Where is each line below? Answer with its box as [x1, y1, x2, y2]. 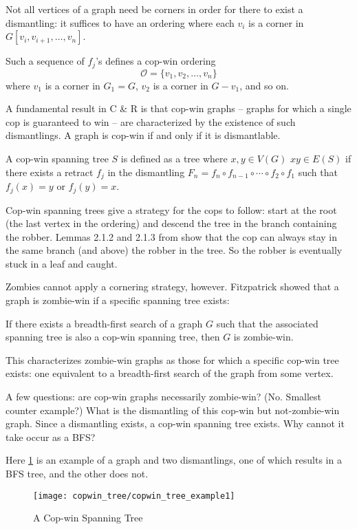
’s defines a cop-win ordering [96, 54, 216, 68]
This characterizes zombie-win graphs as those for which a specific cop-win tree [6, 352, 339, 367]
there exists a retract [6, 164, 94, 179]
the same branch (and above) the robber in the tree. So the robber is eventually [6, 243, 343, 257]
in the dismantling [107, 164, 185, 179]
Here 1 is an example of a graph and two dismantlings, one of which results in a [6, 453, 342, 467]
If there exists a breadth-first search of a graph [6, 316, 203, 330]
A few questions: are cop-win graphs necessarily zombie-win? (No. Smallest [6, 389, 322, 404]
